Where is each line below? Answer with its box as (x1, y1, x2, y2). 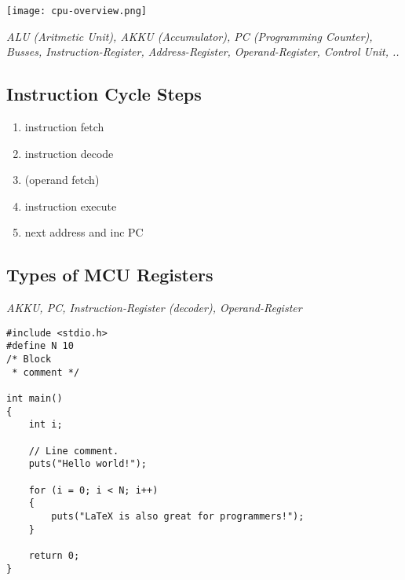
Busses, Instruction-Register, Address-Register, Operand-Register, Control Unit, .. (6, 43, 400, 60)
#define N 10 (6, 340, 74, 352)
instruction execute (24, 197, 117, 214)
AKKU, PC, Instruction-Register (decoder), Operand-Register (6, 299, 302, 316)
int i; (28, 419, 63, 431)
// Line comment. (28, 445, 119, 457)
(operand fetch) (24, 171, 100, 188)
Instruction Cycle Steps (6, 82, 202, 106)
